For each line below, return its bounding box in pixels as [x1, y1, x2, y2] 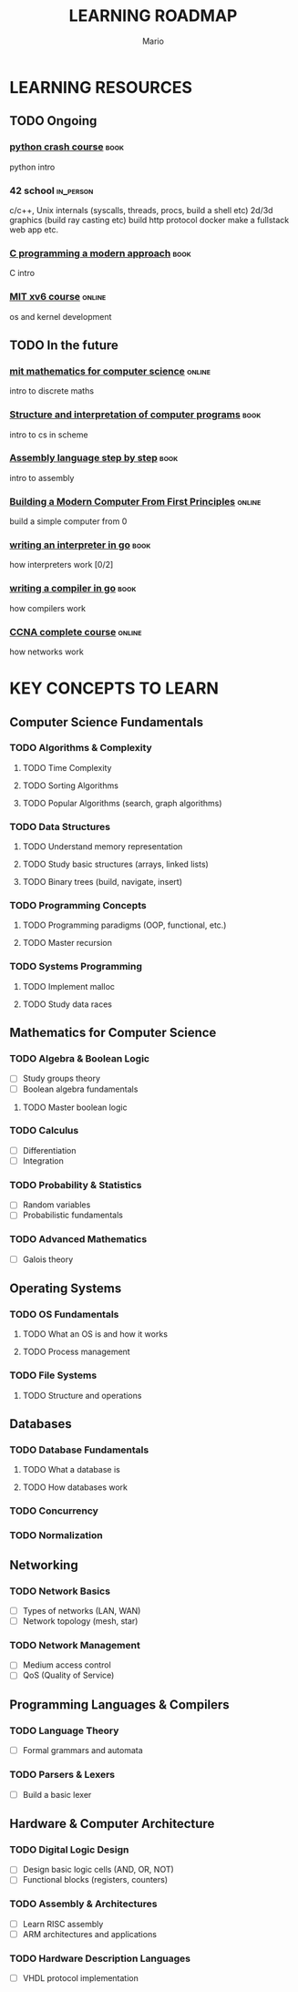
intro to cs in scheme [9, 429, 88, 440]
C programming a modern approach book [9, 247, 191, 260]
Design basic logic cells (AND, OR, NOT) [22, 1864, 175, 1875]
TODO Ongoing [9, 113, 98, 128]
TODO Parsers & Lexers [9, 1769, 116, 1782]
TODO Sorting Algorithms [22, 780, 118, 791]
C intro [9, 268, 35, 279]
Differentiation [22, 1145, 77, 1155]
